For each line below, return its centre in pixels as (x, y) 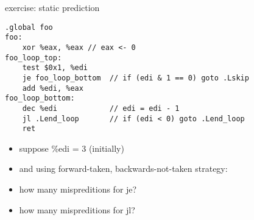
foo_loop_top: (34, 58)
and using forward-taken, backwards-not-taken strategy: (123, 169)
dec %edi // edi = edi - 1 (101, 108)
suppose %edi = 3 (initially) (72, 148)
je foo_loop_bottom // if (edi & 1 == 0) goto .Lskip (136, 78)
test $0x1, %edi (55, 68)
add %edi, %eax (53, 88)
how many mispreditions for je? (78, 189)
